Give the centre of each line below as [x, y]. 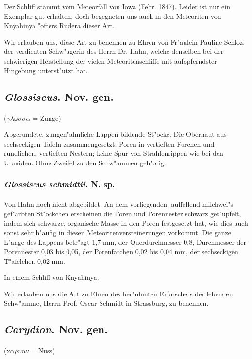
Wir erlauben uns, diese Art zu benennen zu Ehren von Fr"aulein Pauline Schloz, [125, 41]
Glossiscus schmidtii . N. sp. [59, 184]
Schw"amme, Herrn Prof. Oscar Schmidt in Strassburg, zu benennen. [106, 303]
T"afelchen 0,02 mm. [34, 261]
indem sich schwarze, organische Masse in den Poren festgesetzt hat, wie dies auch [126, 223]
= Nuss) [43, 351]
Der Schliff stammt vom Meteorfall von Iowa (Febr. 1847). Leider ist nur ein [117, 6]
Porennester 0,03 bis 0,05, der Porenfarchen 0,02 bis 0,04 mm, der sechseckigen [121, 251]
